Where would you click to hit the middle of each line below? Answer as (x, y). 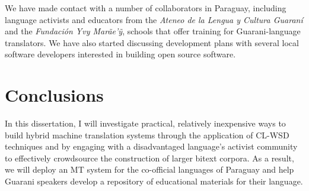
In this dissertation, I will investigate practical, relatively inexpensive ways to (145, 123)
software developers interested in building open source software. (120, 54)
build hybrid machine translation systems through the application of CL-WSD (147, 135)
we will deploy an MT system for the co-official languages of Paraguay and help (149, 169)
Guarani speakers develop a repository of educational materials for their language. (154, 181)
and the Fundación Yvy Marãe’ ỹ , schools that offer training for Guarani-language (153, 31)
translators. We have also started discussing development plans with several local (152, 42)
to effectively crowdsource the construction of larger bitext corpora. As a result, (149, 158)
